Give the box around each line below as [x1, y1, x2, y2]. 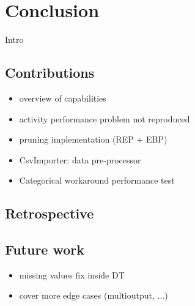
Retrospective [5, 204, 94, 223]
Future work [5, 240, 85, 259]
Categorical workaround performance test [19, 174, 175, 187]
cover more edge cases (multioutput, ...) [19, 289, 168, 302]
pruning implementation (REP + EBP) [19, 133, 167, 146]
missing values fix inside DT [19, 268, 125, 281]
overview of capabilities [19, 91, 106, 104]
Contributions [5, 63, 95, 82]
